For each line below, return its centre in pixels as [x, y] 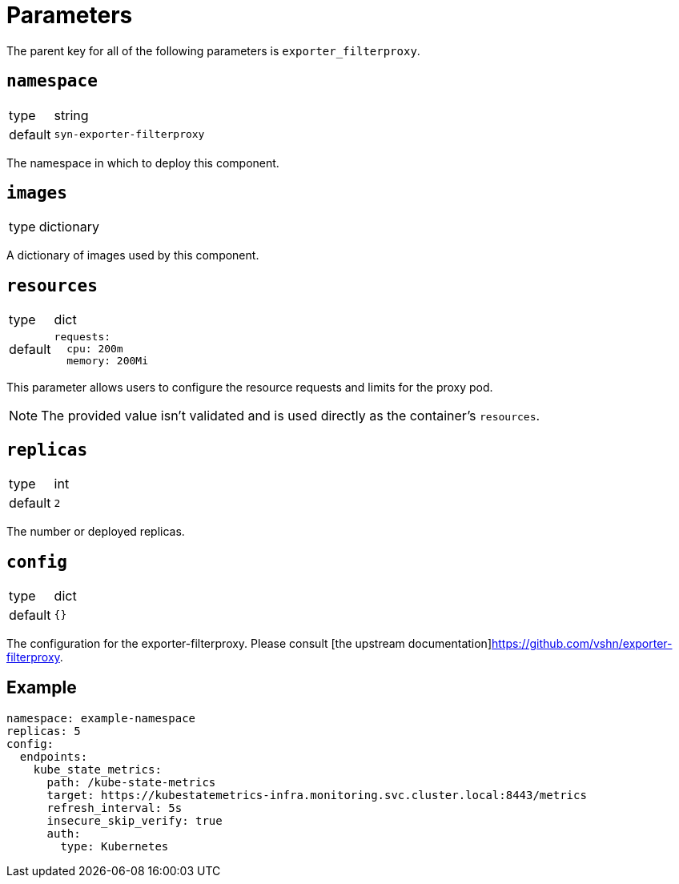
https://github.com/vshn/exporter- [582, 643]
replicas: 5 [44, 731]
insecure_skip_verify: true [135, 820]
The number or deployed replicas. [96, 532]
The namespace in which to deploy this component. [143, 163]
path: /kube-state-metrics [131, 782]
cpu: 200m [95, 349]
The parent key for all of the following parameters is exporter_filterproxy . [213, 50]
